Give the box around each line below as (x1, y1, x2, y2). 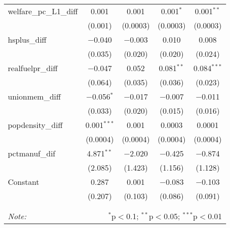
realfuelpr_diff (8, 62, 58, 74)
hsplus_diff (8, 34, 47, 45)
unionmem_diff (8, 91, 61, 102)
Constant (8, 176, 39, 187)
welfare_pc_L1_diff (8, 5, 78, 17)
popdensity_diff (8, 119, 63, 130)
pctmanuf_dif (8, 148, 56, 159)
